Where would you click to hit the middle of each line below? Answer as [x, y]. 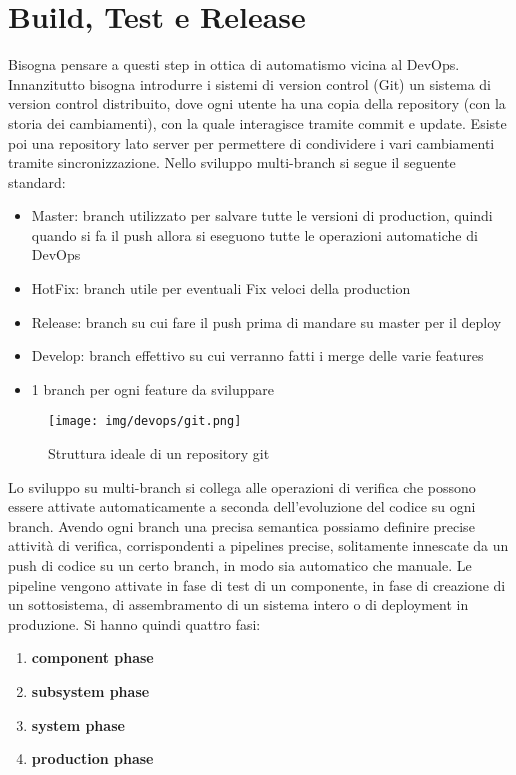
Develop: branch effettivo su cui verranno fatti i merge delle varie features [257, 355]
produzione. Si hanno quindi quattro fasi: [134, 623]
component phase [92, 657]
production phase [92, 758]
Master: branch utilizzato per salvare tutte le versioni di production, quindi [262, 215]
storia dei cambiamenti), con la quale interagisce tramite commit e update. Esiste [257, 122]
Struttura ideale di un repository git [159, 453]
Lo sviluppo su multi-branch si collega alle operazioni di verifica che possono [242, 486]
